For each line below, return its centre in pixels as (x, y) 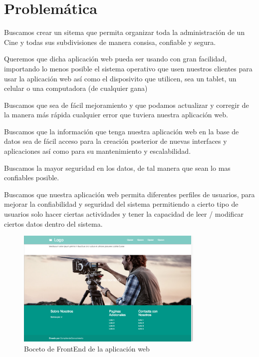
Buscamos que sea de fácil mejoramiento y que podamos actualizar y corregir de (127, 105)
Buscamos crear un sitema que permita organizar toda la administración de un (125, 32)
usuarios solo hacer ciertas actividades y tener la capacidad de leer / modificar (124, 214)
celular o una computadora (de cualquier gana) (76, 88)
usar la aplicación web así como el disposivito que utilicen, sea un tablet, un (120, 78)
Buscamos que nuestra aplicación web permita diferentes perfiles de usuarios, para (129, 194)
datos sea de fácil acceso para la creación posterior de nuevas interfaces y (116, 141)
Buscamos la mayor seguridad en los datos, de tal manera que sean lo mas (117, 168)
